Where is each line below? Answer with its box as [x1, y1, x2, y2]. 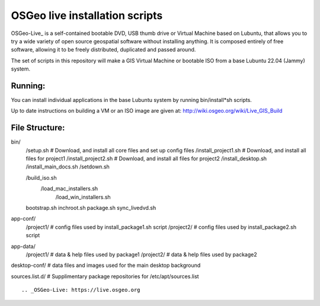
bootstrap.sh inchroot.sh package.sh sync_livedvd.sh [25, 205, 156, 212]
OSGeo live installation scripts [11, 9, 163, 22]
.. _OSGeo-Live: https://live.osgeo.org [21, 286, 140, 294]
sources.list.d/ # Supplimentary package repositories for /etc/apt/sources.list [11, 273, 199, 280]
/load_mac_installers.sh [40, 185, 98, 192]
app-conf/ [11, 215, 36, 222]
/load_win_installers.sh [55, 193, 111, 200]
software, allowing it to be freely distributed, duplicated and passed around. [11, 46, 196, 53]
